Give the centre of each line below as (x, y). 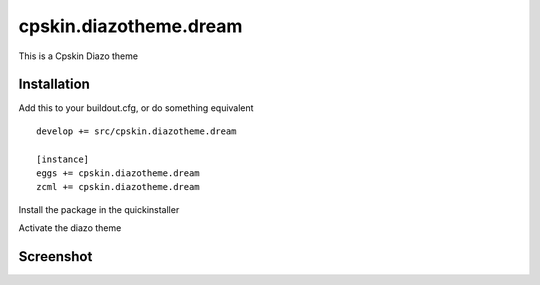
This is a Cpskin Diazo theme (78, 56)
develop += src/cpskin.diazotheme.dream (136, 131)
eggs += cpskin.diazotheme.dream (118, 173)
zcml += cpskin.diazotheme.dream (118, 187)
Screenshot (55, 256)
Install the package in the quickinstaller (99, 209)
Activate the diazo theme (70, 228)
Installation (54, 84)
